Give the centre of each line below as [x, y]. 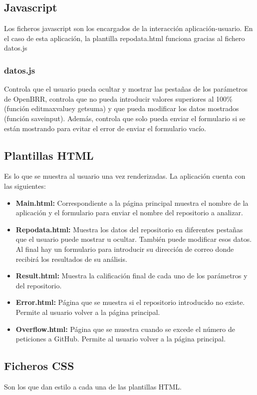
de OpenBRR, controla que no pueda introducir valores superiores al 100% [118, 98]
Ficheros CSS [39, 366]
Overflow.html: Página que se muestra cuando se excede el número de [125, 329]
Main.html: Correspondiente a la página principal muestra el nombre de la [132, 203]
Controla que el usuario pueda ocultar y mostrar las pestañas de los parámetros [126, 89]
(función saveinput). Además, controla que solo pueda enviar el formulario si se [125, 118]
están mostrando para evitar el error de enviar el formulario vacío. [105, 128]
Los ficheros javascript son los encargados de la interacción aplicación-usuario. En [128, 28]
